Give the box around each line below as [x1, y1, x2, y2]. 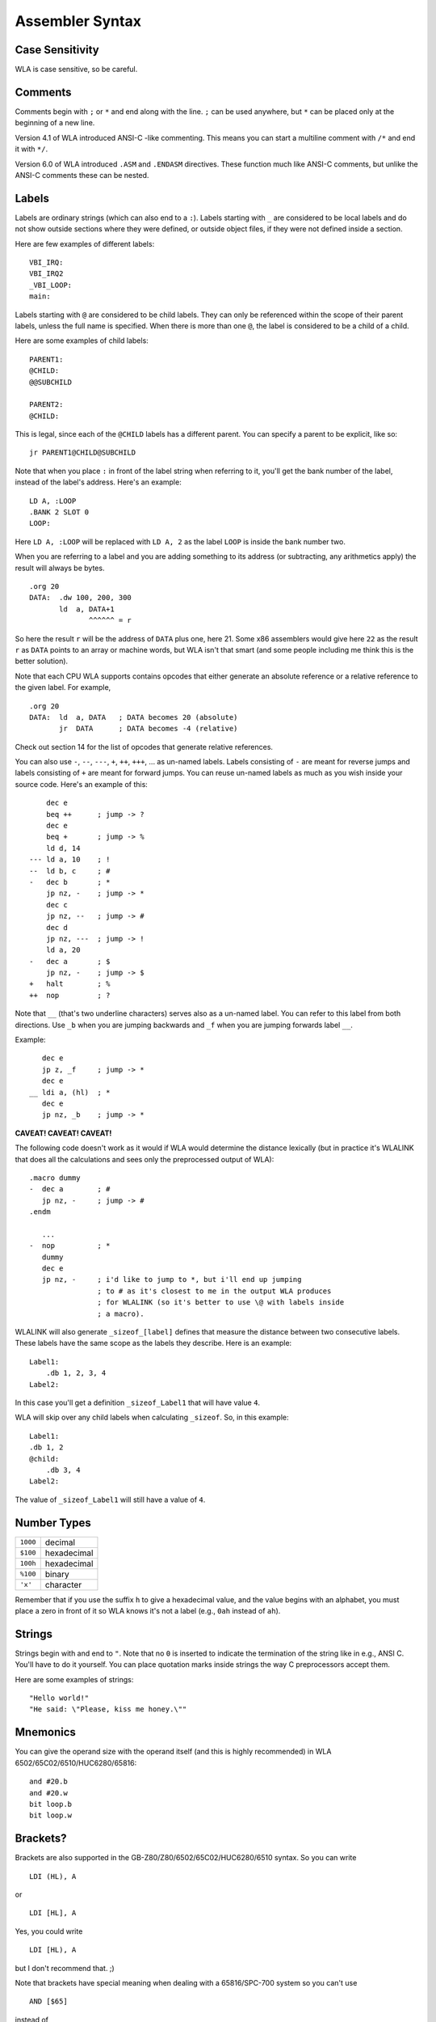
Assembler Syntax [15, 12, 141, 30]
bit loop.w [29, 1811, 73, 1820]
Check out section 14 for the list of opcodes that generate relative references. [15, 742, 274, 751]
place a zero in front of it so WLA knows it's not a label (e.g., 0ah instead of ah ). [15, 1606, 281, 1616]
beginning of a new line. [15, 118, 95, 128]
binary [44, 1568, 69, 1580]
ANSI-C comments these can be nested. [15, 170, 149, 180]
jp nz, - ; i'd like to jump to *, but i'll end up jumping [41, 1275, 302, 1284]
